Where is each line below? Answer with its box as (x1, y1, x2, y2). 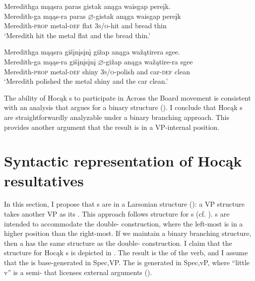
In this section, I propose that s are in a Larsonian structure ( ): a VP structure (4, 199, 245, 209)
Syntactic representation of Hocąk (4, 151, 242, 171)
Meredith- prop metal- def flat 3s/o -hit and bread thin (4, 20, 167, 31)
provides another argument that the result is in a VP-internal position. (4, 121, 219, 132)
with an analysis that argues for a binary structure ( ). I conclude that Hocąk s (4, 102, 243, 112)
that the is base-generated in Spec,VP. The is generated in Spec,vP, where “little (4, 257, 250, 267)
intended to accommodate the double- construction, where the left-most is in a (4, 218, 243, 228)
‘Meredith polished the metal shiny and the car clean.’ (4, 76, 168, 86)
